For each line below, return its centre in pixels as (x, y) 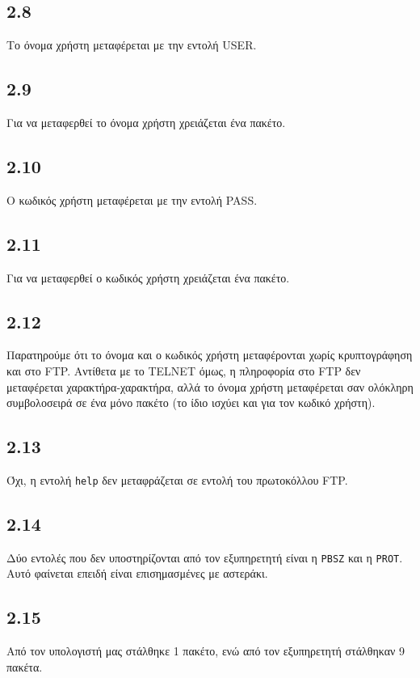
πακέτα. (25, 666)
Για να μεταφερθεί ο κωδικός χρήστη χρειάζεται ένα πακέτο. (148, 277)
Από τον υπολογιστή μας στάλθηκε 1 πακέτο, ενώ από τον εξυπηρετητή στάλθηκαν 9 (206, 651)
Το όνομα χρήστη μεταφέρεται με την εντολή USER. (132, 45)
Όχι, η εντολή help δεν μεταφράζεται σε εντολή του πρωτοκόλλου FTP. (177, 479)
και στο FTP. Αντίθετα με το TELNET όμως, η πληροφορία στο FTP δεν (184, 370)
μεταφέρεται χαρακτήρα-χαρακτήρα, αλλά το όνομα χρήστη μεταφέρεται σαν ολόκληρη (210, 386)
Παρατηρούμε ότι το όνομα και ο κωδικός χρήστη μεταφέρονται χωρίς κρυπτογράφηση (210, 355)
